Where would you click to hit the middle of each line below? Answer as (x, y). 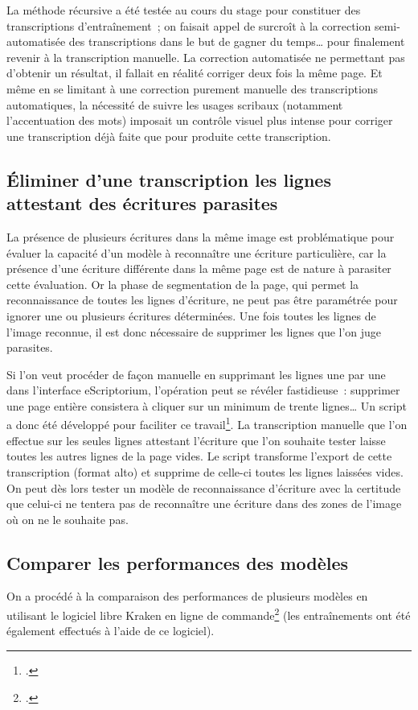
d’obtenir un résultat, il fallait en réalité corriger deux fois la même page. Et (195, 73)
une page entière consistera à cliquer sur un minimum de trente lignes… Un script (207, 405)
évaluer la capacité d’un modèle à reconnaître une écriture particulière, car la (197, 252)
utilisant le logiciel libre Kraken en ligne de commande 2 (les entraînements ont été (209, 614)
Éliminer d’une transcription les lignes (169, 179)
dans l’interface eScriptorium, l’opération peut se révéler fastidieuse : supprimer (203, 390)
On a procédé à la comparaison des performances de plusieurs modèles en (187, 596)
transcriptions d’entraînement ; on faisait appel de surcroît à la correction (189, 25)
